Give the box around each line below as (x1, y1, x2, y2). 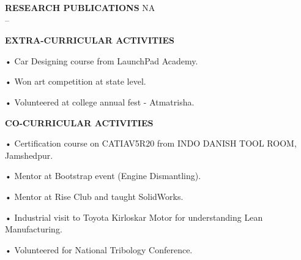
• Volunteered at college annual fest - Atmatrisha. (5, 95, 195, 108)
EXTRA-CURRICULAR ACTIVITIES (5, 34, 174, 47)
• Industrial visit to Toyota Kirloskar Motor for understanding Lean (5, 210, 263, 223)
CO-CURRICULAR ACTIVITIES (5, 116, 154, 129)
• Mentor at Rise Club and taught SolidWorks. (5, 189, 184, 202)
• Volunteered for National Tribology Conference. (5, 243, 193, 256)
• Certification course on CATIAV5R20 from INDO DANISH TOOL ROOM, (5, 137, 297, 150)
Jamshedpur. (5, 148, 53, 161)
